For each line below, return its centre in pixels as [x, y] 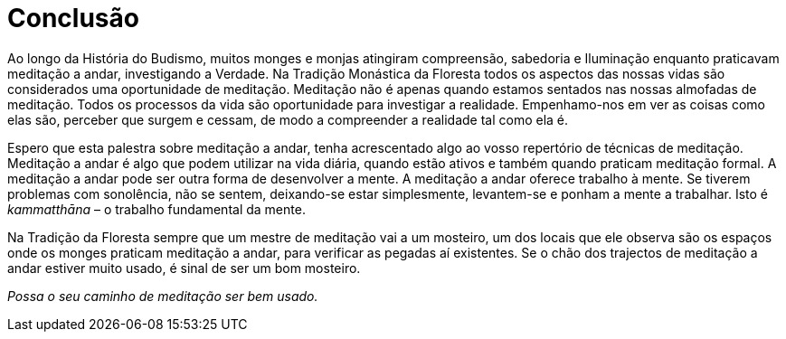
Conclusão [73, 18]
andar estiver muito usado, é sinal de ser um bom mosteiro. [184, 268]
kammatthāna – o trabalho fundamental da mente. [156, 209]
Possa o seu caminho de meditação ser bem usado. [163, 296]
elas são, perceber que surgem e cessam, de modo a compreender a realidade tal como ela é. [288, 119]
